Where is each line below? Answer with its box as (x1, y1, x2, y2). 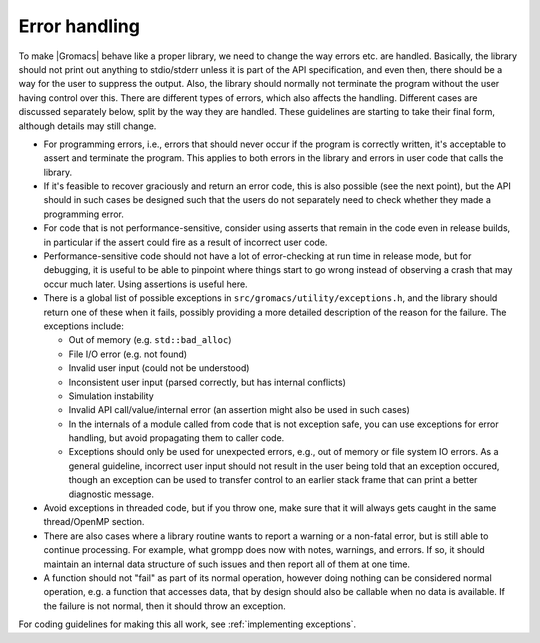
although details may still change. (18, 120, 157, 132)
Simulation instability (68, 390, 154, 402)
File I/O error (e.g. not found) (68, 348, 188, 360)
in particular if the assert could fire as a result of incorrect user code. (43, 236, 328, 248)
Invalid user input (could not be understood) (68, 362, 250, 374)
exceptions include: (43, 320, 124, 332)
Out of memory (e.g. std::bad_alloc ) (68, 334, 232, 346)
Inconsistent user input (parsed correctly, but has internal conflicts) (68, 376, 347, 388)
